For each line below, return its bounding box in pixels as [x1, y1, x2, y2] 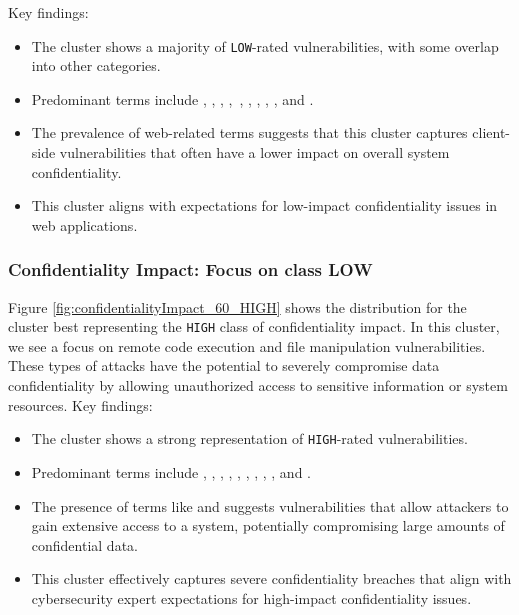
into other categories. [31, 55, 161, 76]
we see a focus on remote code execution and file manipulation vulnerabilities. [8, 335, 486, 356]
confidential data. [31, 534, 138, 555]
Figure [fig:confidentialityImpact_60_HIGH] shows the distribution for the [8, 296, 467, 317]
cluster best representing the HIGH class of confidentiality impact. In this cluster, [8, 316, 500, 337]
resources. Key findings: [8, 394, 153, 415]
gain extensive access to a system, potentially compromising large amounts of [31, 515, 505, 536]
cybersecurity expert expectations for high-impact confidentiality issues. [31, 587, 472, 608]
